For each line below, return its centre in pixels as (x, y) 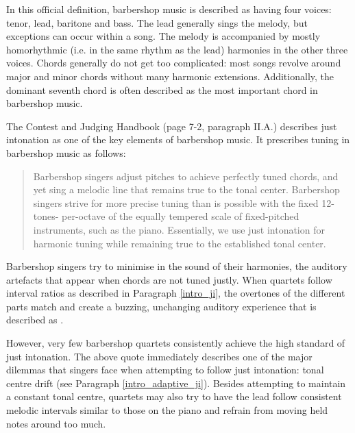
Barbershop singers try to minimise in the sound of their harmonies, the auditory (177, 266)
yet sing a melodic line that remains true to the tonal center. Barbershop (186, 189)
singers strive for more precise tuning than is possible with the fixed (176, 202)
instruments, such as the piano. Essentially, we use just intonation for (179, 229)
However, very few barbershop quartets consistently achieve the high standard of (176, 343)
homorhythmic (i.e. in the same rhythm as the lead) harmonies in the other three (177, 49)
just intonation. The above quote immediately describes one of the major (159, 356)
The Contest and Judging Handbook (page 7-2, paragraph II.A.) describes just (172, 126)
